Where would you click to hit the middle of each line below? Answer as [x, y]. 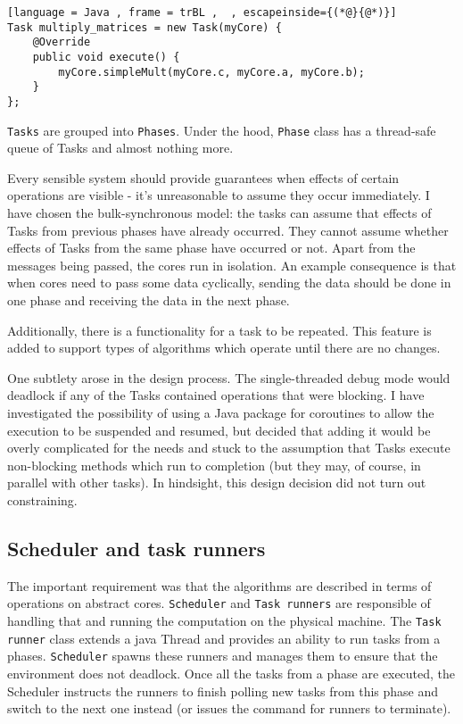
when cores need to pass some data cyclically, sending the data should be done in [229, 283]
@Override [62, 42]
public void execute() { [106, 57]
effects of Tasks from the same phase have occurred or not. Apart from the [211, 248]
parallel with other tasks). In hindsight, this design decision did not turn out [217, 483]
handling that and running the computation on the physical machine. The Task [224, 620]
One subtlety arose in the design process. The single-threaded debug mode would [229, 377]
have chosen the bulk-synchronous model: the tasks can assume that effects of [219, 213]
